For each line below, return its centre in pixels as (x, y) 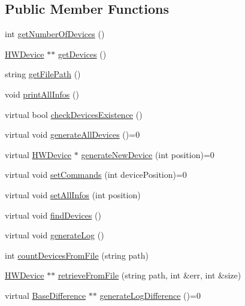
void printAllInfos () (42, 94)
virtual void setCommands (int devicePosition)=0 (96, 175)
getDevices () (82, 54)
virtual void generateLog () (55, 235)
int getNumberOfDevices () (55, 34)
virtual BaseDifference (46, 295)
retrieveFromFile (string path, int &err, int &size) (149, 275)
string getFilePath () (43, 74)
